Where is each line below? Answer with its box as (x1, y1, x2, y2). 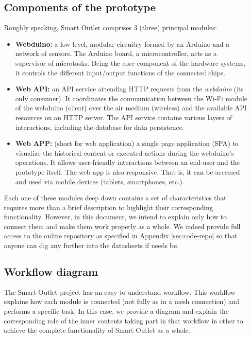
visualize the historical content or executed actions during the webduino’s (15, 147, 234, 158)
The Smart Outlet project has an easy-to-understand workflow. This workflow (4, 286, 235, 297)
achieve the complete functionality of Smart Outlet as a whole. (4, 325, 190, 335)
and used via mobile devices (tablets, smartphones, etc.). (15, 176, 184, 186)
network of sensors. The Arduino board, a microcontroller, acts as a (15, 48, 217, 58)
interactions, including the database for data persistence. (15, 122, 184, 132)
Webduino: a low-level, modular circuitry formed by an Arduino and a (15, 38, 230, 49)
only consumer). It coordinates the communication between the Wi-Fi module (15, 93, 247, 103)
